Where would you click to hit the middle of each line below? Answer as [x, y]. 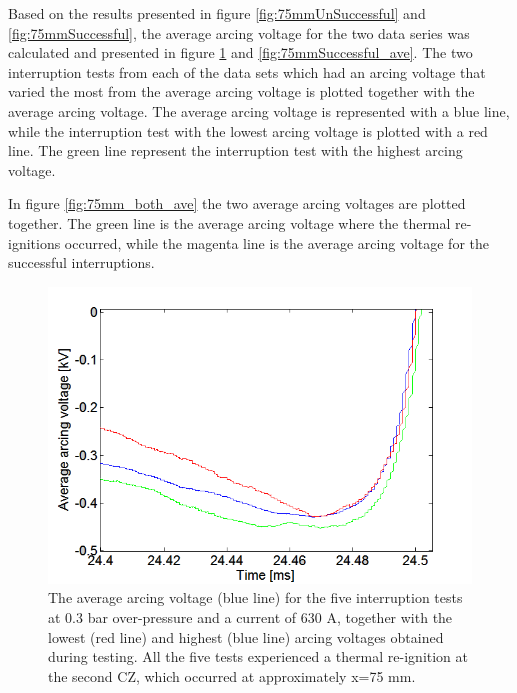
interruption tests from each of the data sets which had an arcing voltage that [247, 71]
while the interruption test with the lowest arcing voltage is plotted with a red [248, 130]
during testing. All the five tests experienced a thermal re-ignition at [258, 656]
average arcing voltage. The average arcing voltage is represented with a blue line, [259, 110]
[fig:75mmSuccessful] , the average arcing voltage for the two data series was [239, 32]
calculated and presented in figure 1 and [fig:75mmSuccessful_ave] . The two [240, 52]
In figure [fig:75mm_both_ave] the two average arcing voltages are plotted [237, 203]
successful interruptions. [81, 262]
